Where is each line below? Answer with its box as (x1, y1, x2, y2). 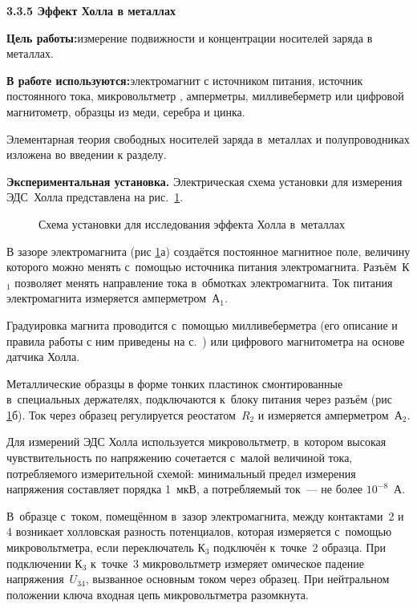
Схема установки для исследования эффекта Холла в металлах (38, 215, 345, 232)
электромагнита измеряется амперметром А (6, 290, 221, 306)
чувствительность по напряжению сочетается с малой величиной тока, (6, 449, 353, 466)
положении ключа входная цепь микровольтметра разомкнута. (6, 586, 309, 602)
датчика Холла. (6, 348, 80, 365)
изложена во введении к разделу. (6, 146, 167, 163)
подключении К (6, 554, 83, 571)
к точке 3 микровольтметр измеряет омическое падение (91, 554, 364, 571)
